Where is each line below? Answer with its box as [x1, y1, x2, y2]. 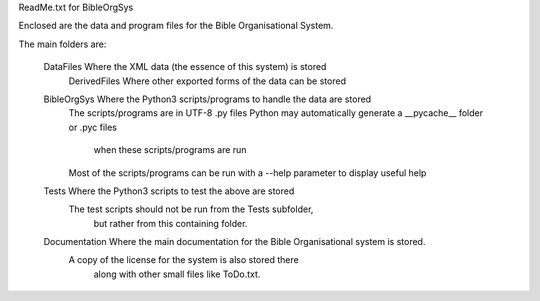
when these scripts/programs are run [93, 144, 247, 156]
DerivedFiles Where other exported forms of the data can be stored [68, 75, 347, 87]
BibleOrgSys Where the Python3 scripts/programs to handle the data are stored [43, 93, 372, 105]
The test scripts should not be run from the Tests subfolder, [68, 203, 314, 215]
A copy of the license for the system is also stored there [68, 254, 299, 266]
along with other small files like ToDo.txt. [93, 268, 261, 280]
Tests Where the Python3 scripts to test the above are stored [43, 185, 295, 197]
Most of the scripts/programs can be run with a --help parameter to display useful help [68, 166, 427, 179]
